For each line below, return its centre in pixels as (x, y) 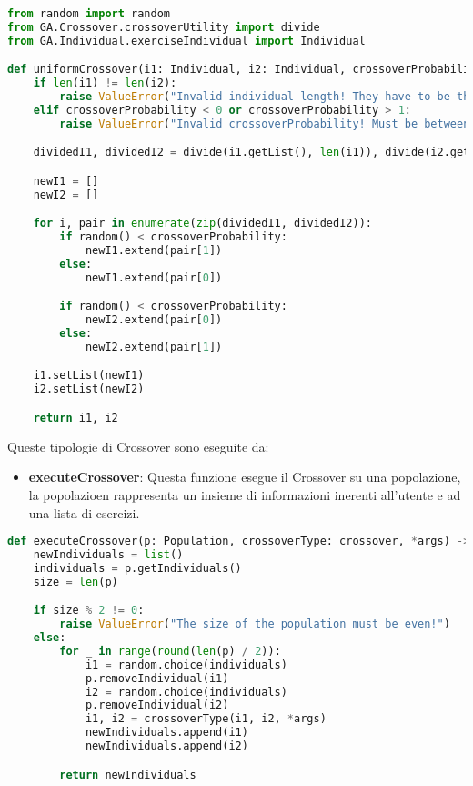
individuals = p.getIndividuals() (137, 568)
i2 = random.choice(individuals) (186, 692)
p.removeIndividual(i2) (157, 705)
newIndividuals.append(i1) (166, 733)
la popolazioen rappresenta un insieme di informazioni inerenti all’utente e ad (245, 494)
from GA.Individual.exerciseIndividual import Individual (186, 41)
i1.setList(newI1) (89, 376)
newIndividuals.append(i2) (166, 746)
